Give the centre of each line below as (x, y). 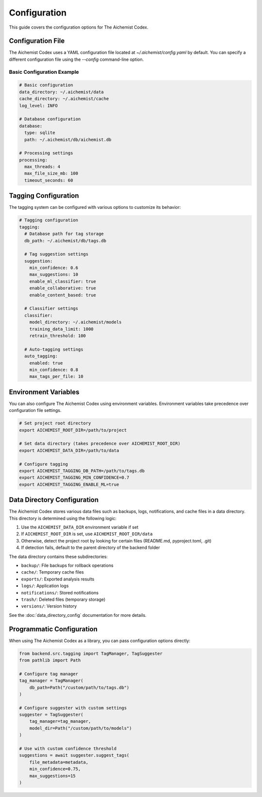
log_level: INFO (39, 105)
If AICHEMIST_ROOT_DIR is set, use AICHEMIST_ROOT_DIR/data (87, 534)
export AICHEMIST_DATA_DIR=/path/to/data (69, 450)
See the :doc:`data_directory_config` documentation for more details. (78, 615)
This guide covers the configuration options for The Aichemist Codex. (79, 27)
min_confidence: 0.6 (54, 268)
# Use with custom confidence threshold (68, 749)
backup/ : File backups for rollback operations (67, 565)
